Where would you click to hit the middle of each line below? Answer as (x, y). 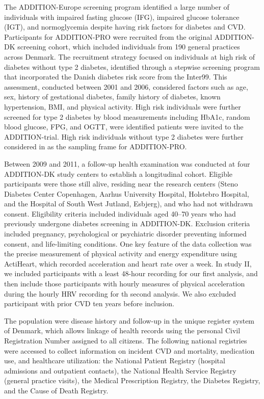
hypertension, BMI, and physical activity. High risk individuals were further (123, 106)
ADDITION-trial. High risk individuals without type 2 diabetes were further (124, 136)
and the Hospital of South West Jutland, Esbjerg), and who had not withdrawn (129, 204)
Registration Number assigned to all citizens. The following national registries (126, 340)
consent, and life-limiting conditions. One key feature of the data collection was (128, 243)
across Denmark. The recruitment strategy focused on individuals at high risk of (130, 56)
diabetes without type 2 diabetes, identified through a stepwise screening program (132, 66)
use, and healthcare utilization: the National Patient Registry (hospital (115, 361)
